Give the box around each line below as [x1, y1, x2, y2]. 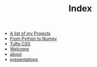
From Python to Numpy [9, 36, 57, 42]
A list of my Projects [9, 30, 51, 37]
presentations [9, 57, 38, 63]
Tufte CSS [9, 41, 31, 47]
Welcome [9, 46, 30, 52]
